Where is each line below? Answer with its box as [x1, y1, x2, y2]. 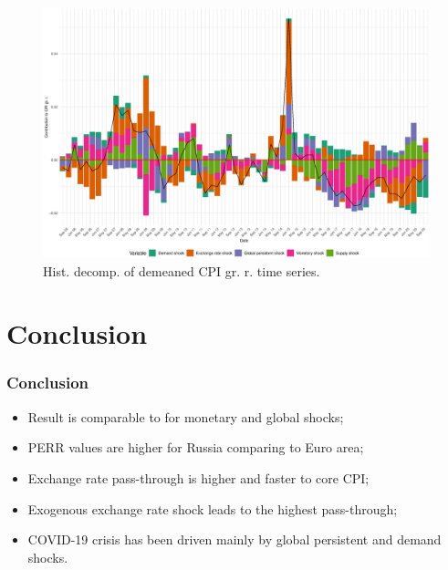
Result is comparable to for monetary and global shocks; [27, 407, 344, 426]
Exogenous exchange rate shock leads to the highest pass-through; [27, 499, 398, 518]
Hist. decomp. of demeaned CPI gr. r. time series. [43, 261, 320, 280]
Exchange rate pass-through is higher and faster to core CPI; [27, 468, 370, 487]
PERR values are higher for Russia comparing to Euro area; [27, 438, 364, 457]
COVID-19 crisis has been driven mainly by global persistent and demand [27, 530, 442, 549]
